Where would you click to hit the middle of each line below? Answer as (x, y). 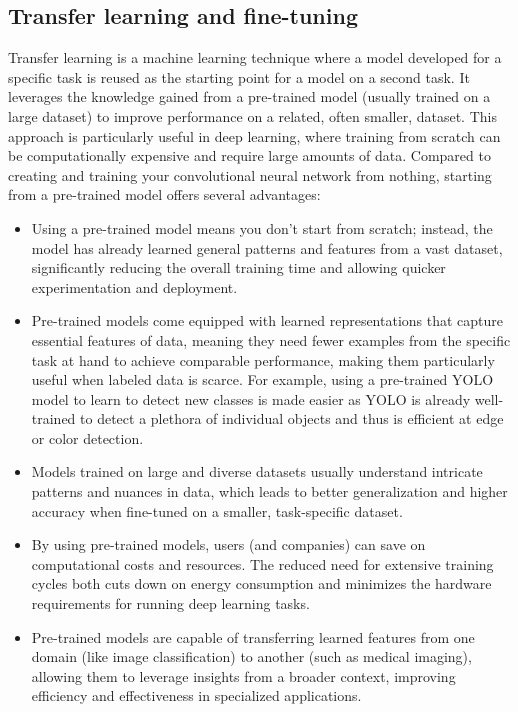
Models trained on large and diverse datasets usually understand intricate (257, 471)
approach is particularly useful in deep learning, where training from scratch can (254, 135)
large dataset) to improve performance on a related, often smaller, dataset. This (252, 115)
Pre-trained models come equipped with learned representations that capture (267, 320)
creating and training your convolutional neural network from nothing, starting (250, 174)
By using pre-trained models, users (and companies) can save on (228, 544)
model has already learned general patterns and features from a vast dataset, (267, 247)
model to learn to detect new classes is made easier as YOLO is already (251, 398)
